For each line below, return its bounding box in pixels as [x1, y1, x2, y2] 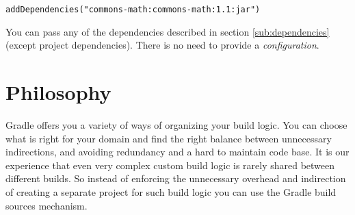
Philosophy [5, 78, 111, 106]
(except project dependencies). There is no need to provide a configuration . [5, 38, 319, 52]
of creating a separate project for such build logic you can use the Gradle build [5, 184, 337, 199]
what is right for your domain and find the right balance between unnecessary [5, 131, 332, 145]
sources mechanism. [5, 198, 88, 212]
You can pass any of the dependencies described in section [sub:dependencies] [5, 24, 330, 38]
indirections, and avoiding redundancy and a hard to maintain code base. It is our [5, 144, 350, 159]
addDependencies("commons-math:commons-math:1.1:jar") [5, 5, 261, 14]
